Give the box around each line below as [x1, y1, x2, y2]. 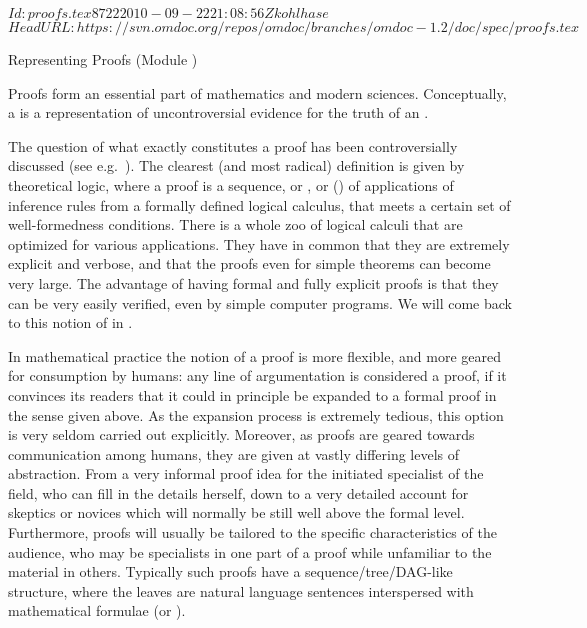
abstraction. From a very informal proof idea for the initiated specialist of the [8, 463, 484, 484]
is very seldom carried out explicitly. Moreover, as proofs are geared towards [8, 424, 475, 445]
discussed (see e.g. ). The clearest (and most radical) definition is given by [8, 155, 465, 176]
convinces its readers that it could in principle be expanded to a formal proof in [8, 384, 497, 405]
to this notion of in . [8, 312, 133, 333]
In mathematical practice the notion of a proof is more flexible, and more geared [8, 345, 501, 366]
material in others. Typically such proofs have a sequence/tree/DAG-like [8, 561, 453, 582]
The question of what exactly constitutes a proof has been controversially [8, 135, 458, 156]
